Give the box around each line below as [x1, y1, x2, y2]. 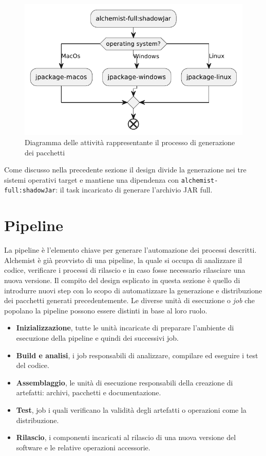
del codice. [16, 360, 49, 371]
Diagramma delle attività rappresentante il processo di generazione [25, 136, 235, 147]
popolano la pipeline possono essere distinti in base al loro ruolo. [4, 305, 207, 315]
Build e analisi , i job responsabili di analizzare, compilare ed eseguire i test [16, 349, 258, 360]
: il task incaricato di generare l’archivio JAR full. [55, 184, 213, 195]
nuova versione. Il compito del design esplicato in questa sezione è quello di [4, 274, 240, 285]
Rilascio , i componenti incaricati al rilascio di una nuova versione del [16, 432, 236, 443]
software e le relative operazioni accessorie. [16, 442, 150, 452]
